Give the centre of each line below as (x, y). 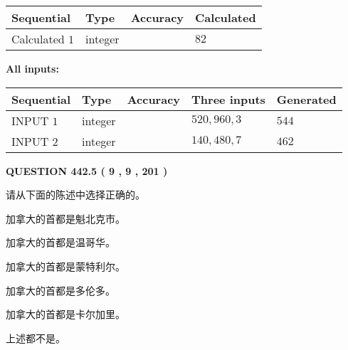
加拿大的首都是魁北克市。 (65, 218)
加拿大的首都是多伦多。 (60, 290)
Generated (306, 99)
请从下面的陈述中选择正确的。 (75, 195)
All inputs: (32, 68)
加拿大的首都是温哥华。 (60, 242)
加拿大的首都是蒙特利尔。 (65, 266)
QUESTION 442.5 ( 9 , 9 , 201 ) (87, 170)
